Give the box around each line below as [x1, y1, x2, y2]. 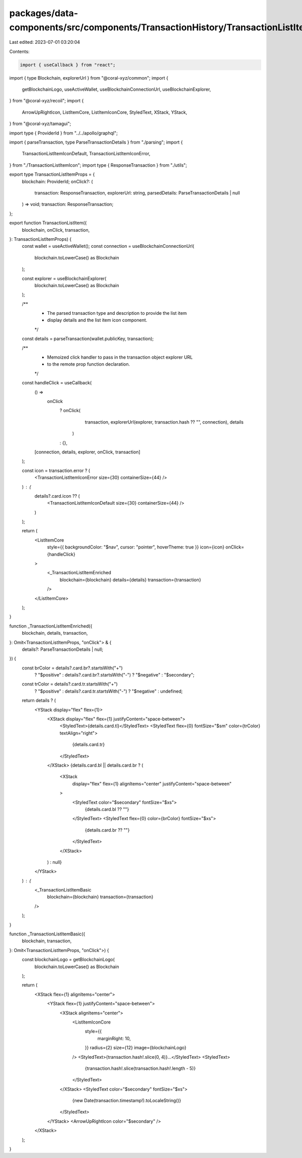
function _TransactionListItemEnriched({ [9, 623, 93, 629]
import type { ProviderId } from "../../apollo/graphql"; [9, 130, 118, 136]
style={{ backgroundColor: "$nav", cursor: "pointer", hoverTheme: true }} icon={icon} [47, 544, 225, 550]
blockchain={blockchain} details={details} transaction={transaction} [59, 577, 201, 583]
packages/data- [9, 8, 78, 19]
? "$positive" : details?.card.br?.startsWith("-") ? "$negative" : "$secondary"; [34, 672, 195, 678]
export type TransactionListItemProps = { [9, 171, 95, 177]
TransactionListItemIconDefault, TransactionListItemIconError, [22, 151, 150, 157]
